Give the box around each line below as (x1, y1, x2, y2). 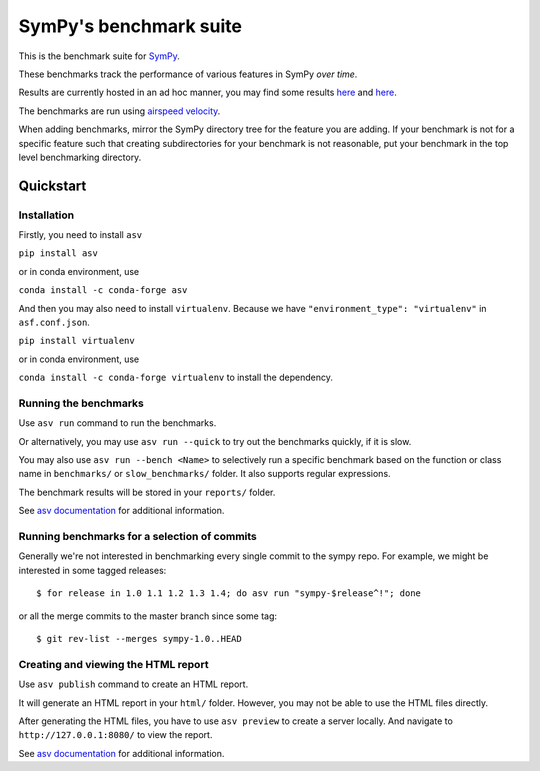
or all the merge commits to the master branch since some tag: (18, 610, 278, 622)
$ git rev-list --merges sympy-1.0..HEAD (36, 633, 242, 644)
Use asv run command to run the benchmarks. (18, 417, 217, 429)
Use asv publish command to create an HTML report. (18, 678, 249, 690)
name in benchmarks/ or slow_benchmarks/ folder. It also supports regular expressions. (18, 468, 391, 480)
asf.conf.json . (18, 316, 90, 328)
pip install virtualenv (18, 335, 135, 347)
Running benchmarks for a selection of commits (18, 530, 257, 544)
